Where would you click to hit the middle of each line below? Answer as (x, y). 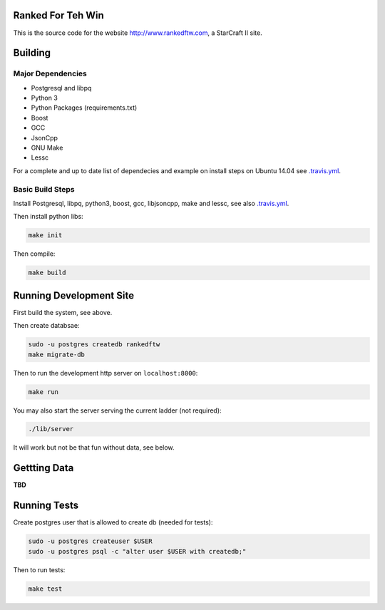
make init (45, 236)
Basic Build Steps (44, 189)
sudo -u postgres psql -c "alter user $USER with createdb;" (137, 551)
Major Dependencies (50, 73)
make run (43, 392)
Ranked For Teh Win (58, 15)
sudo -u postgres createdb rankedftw (94, 345)
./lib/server (51, 429)
